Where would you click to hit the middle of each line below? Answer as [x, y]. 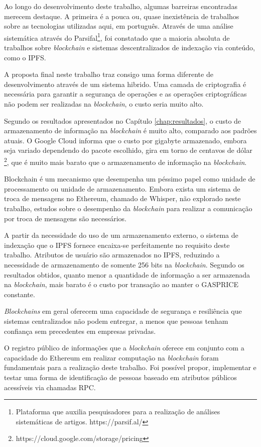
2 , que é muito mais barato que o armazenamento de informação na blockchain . [125, 161]
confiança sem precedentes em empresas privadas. [80, 331]
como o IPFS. [25, 57]
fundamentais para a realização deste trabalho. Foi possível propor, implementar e [130, 367]
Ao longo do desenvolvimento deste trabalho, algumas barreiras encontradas [121, 6]
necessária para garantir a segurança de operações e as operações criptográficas [125, 94]
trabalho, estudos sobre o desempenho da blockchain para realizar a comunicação [128, 208]
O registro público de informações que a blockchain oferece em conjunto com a [124, 348]
